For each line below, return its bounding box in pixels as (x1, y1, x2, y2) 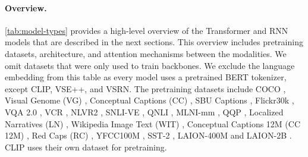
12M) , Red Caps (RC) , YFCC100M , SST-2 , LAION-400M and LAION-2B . (5, 129, 292, 142)
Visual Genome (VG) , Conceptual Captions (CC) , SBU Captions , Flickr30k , (5, 94, 294, 106)
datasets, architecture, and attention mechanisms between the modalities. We (5, 47, 287, 59)
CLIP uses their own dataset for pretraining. (5, 140, 167, 153)
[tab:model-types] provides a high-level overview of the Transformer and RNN (5, 24, 288, 36)
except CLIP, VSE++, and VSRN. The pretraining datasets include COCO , (5, 82, 286, 95)
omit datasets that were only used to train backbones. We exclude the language (5, 59, 295, 71)
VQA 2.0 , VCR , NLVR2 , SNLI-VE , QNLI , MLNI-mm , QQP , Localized (5, 105, 284, 118)
